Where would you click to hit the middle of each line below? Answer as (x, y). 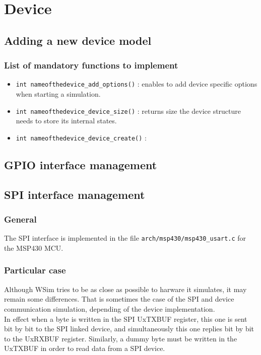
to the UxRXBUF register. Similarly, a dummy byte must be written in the (121, 338)
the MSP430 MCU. (34, 247)
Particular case (35, 270)
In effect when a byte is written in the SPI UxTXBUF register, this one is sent (126, 318)
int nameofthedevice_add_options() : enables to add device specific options (137, 84)
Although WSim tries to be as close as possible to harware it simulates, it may (125, 289)
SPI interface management (75, 194)
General (20, 219)
